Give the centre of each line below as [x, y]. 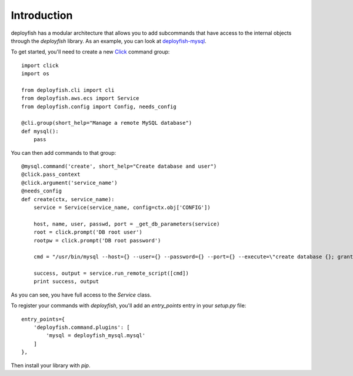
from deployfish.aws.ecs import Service [80, 98]
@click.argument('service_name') [69, 183]
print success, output [66, 282]
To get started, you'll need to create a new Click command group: [90, 52]
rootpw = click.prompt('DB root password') [97, 240]
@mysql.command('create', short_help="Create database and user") [119, 167]
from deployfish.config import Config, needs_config [99, 107]
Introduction [42, 15]
